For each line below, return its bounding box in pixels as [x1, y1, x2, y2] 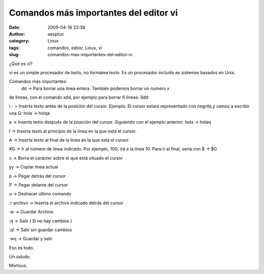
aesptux [47, 31, 64, 37]
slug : [9, 52, 20, 58]
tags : [9, 44, 20, 51]
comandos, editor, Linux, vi [47, 44, 102, 51]
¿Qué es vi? [9, 61, 33, 66]
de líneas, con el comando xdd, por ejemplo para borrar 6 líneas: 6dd [9, 94, 149, 100]
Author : [9, 31, 25, 37]
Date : [9, 24, 21, 30]
